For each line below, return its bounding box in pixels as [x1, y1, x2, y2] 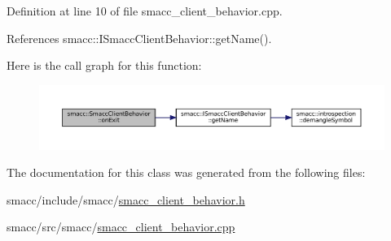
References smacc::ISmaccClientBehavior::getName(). [7, 29, 272, 46]
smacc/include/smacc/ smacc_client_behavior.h [7, 191, 245, 208]
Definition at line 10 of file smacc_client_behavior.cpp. [7, 2, 283, 19]
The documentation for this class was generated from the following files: [7, 164, 366, 181]
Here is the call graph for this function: [7, 57, 202, 74]
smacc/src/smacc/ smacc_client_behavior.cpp [7, 218, 235, 235]
